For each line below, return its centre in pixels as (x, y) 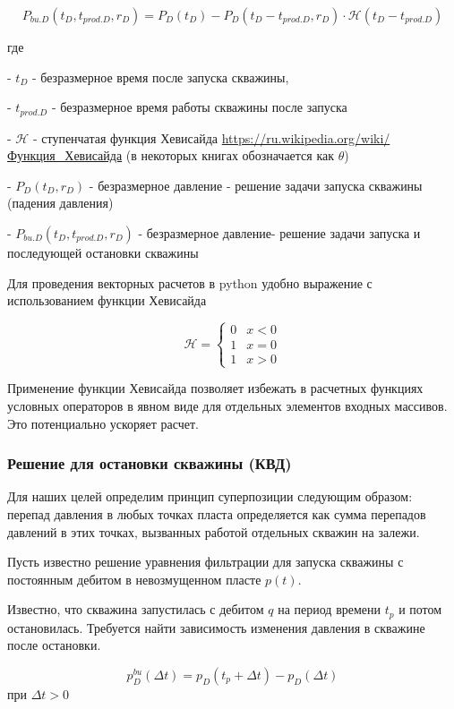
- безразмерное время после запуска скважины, (160, 77)
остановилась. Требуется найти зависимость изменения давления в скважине (216, 627)
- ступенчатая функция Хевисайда (125, 137)
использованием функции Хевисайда (107, 300)
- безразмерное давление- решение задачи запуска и (279, 233)
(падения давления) (60, 203)
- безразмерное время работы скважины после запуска (199, 107)
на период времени (330, 609)
